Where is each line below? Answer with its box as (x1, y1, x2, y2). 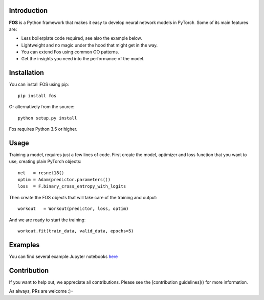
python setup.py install (18, 115, 77, 121)
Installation (9, 69, 44, 77)
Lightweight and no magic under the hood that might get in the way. (21, 42, 158, 48)
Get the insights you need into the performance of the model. (21, 56, 145, 62)
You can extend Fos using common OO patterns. (21, 49, 119, 55)
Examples (9, 240, 40, 249)
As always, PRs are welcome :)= (9, 288, 74, 294)
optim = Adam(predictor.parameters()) (18, 177, 111, 183)
